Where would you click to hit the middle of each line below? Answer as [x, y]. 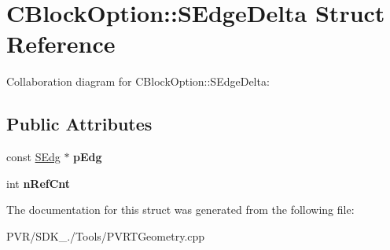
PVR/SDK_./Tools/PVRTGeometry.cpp [106, 235]
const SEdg [33, 157]
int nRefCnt [39, 183]
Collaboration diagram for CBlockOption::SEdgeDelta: [138, 81]
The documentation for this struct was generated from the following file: [180, 210]
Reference [61, 44]
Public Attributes [79, 124]
